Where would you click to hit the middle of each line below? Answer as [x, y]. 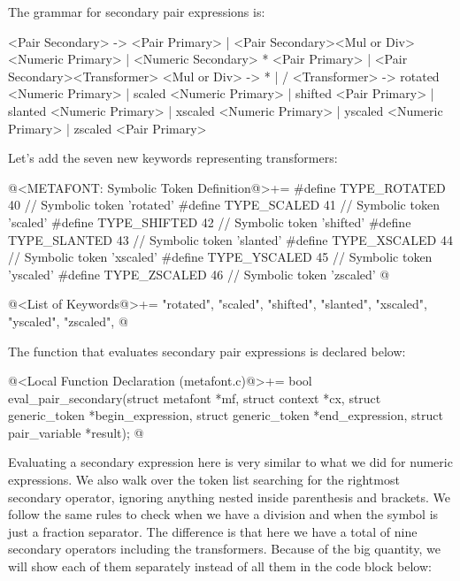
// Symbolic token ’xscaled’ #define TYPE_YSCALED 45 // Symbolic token [220, 257]
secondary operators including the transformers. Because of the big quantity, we [224, 549]
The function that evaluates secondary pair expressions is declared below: [207, 351]
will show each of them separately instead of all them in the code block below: [220, 566]
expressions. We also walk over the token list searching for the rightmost [204, 480]
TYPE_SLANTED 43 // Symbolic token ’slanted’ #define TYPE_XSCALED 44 [230, 239]
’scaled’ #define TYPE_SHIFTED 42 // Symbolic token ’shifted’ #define [210, 222]
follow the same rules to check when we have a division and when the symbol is [223, 514]
